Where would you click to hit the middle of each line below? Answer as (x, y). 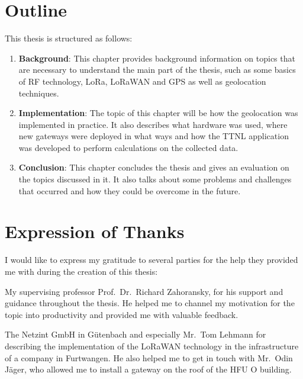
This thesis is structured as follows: (69, 38)
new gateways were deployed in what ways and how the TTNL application (154, 136)
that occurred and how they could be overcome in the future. (130, 190)
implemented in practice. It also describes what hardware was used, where (153, 124)
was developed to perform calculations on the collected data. (128, 147)
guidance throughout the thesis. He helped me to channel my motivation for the (150, 303)
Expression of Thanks (95, 231)
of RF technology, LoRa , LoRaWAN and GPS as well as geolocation (142, 81)
